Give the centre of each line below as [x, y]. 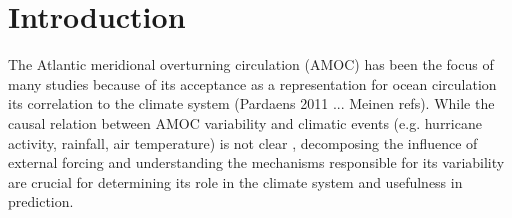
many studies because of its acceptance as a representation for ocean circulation [252, 83]
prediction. [41, 201]
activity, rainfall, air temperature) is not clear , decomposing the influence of [243, 142]
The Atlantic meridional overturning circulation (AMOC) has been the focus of [251, 64]
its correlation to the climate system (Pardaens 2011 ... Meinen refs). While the [251, 103]
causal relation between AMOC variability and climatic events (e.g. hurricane [245, 122]
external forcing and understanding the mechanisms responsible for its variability [256, 162]
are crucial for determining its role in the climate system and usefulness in [235, 181]
